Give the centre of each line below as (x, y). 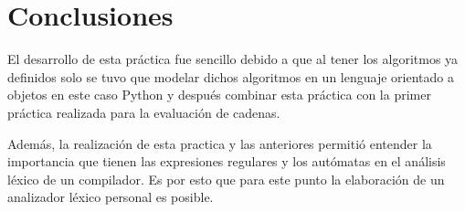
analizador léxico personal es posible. (111, 197)
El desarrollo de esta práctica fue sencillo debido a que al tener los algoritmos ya (233, 59)
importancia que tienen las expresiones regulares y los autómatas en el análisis (227, 161)
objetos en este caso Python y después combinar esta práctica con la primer (219, 95)
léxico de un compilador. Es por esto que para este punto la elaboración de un (226, 179)
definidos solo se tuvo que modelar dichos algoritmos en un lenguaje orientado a (231, 76)
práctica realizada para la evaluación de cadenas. (144, 112)
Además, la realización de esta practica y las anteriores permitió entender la (220, 143)
